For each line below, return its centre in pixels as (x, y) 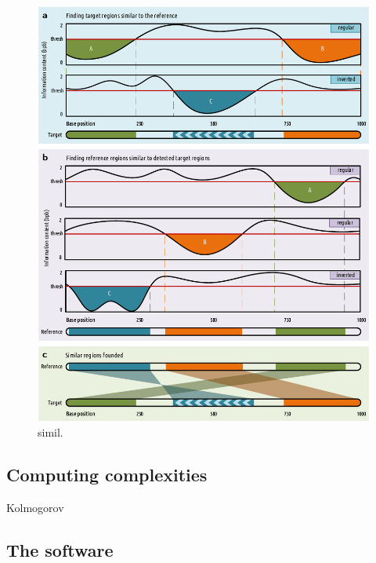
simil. (51, 432)
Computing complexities (107, 475)
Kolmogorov (35, 508)
